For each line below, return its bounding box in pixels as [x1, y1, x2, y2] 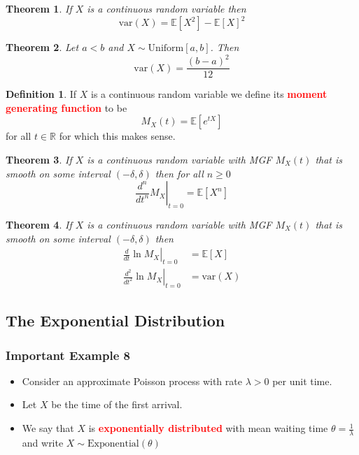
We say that [22, 421, 74, 435]
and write [22, 435, 64, 449]
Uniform [148, 43, 184, 54]
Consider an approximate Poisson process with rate [22, 373, 242, 388]
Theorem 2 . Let [6, 40, 79, 55]
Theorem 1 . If [6, 1, 72, 15]
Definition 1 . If [6, 87, 77, 101]
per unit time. [272, 373, 332, 388]
